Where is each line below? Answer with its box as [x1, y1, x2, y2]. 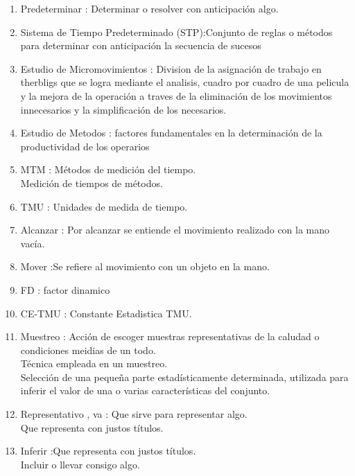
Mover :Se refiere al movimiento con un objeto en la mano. [20, 259, 270, 274]
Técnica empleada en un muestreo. [20, 356, 168, 371]
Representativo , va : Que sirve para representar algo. [20, 407, 248, 421]
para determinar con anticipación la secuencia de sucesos [20, 38, 261, 53]
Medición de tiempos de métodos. [20, 175, 163, 190]
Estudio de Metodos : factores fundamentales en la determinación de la [20, 125, 322, 140]
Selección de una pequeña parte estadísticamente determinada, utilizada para [20, 369, 349, 384]
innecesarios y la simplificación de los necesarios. [20, 102, 227, 116]
